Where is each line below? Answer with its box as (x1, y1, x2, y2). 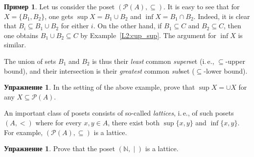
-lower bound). (204, 65, 248, 76)
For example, (4, 127, 43, 137)
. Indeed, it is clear (193, 11, 250, 21)
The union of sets (4, 56, 56, 66)
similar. (4, 39, 26, 50)
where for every (35, 117, 82, 127)
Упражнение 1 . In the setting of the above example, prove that (4, 82, 195, 92)
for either (61, 20, 89, 31)
